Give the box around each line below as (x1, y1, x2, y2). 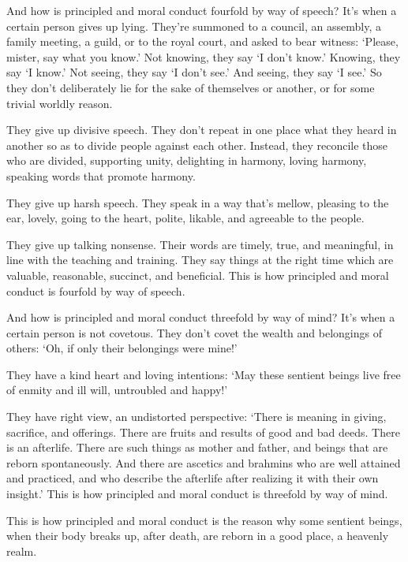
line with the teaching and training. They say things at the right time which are (6, 251, 394, 268)
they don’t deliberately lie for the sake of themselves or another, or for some (6, 79, 375, 95)
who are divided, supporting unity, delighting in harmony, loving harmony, (6, 152, 367, 169)
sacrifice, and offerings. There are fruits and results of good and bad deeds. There (6, 423, 400, 440)
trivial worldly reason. (6, 95, 113, 111)
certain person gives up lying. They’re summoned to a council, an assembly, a (6, 17, 381, 34)
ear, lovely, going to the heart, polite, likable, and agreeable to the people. (6, 210, 365, 226)
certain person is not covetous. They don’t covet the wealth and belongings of (6, 324, 382, 341)
